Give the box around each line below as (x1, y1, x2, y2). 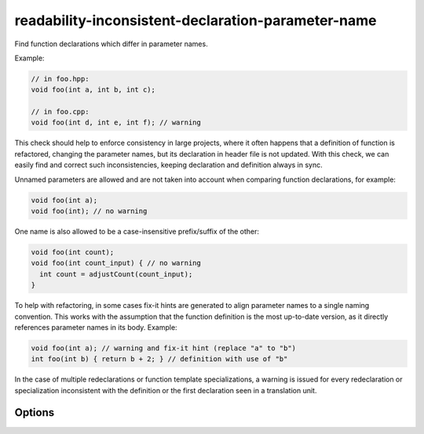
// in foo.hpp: (31, 74, 90, 83)
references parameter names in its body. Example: (14, 322, 177, 332)
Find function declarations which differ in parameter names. (14, 39, 208, 49)
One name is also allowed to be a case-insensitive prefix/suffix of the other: (14, 227, 259, 236)
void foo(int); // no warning (31, 207, 148, 215)
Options (14, 406, 55, 419)
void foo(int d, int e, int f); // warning (31, 118, 202, 127)
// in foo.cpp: (31, 107, 90, 117)
